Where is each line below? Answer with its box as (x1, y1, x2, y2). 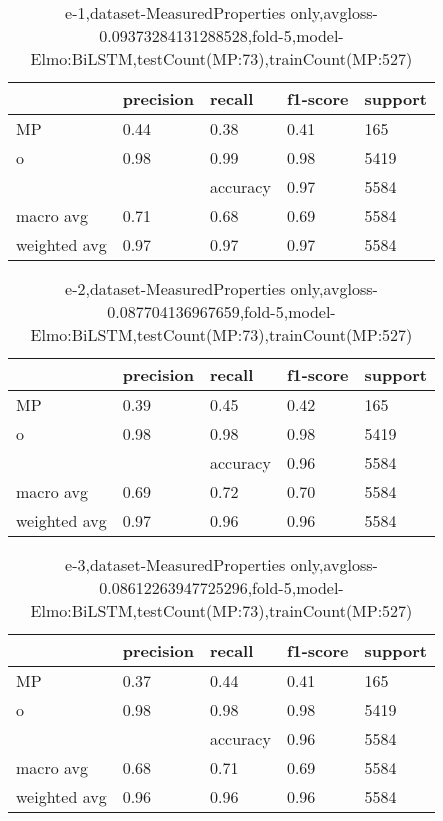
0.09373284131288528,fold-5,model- (99, 24, 344, 47)
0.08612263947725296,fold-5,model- (99, 576, 344, 599)
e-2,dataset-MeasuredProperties (65, 277, 286, 300)
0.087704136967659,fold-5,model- (107, 300, 336, 323)
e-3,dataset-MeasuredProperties (65, 553, 286, 576)
